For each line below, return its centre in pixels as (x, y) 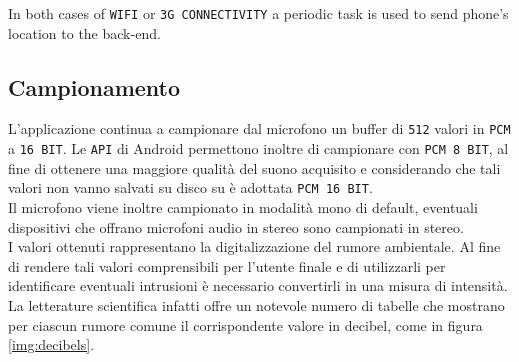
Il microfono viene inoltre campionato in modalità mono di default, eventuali (243, 207)
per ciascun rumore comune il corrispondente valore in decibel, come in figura (245, 324)
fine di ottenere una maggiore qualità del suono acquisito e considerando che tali (254, 167)
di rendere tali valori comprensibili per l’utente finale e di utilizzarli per (227, 265)
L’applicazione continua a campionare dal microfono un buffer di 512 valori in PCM (259, 128)
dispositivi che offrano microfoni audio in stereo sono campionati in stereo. (236, 226)
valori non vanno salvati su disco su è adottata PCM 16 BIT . (190, 187)
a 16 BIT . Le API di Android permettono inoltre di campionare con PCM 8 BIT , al (258, 148)
